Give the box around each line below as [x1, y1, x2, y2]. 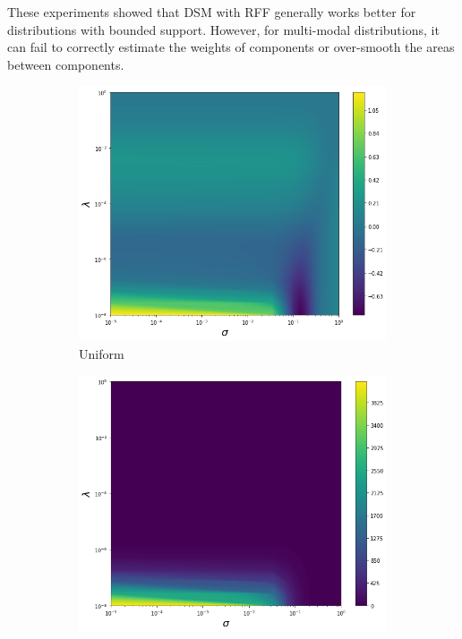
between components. [7, 55, 124, 73]
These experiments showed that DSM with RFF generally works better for [7, 3, 416, 21]
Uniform [79, 344, 124, 362]
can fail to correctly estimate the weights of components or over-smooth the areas [7, 38, 455, 56]
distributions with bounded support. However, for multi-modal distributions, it [7, 20, 440, 38]
